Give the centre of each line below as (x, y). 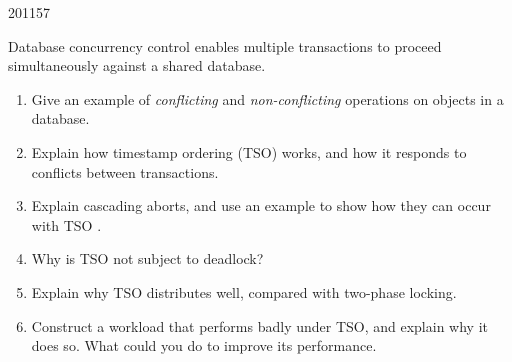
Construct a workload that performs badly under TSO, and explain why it (259, 325)
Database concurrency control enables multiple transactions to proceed (225, 45)
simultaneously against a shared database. (137, 65)
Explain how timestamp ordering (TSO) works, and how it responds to (249, 151)
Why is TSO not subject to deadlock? (147, 258)
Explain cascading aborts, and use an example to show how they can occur (261, 205)
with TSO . (66, 224)
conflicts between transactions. (125, 171)
